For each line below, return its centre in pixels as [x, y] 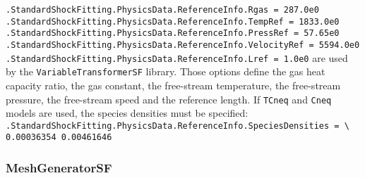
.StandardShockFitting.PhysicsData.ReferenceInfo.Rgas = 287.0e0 [162, 10]
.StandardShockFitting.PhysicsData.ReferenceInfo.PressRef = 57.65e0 [173, 33]
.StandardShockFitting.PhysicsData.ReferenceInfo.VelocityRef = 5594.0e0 [183, 45]
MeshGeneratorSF [59, 168]
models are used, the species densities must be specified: [127, 113]
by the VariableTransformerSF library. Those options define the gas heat [166, 71]
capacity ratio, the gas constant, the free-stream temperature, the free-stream [173, 85]
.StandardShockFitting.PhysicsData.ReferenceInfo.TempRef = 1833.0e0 [173, 21]
